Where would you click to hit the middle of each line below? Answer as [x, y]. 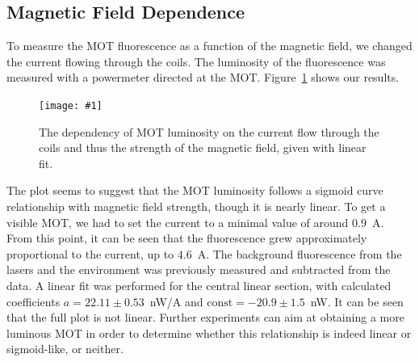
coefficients [34, 301]
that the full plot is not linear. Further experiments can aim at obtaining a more [205, 317]
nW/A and [176, 301]
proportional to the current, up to [90, 253]
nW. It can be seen [357, 301]
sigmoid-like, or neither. [65, 349]
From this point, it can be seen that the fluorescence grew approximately [187, 238]
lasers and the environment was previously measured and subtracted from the [199, 269]
